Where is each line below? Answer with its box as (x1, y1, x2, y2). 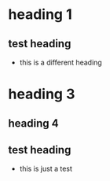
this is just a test (19, 164, 73, 174)
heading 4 (8, 116, 59, 130)
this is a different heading (19, 57, 102, 67)
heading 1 (8, 6, 72, 24)
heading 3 (8, 85, 75, 103)
